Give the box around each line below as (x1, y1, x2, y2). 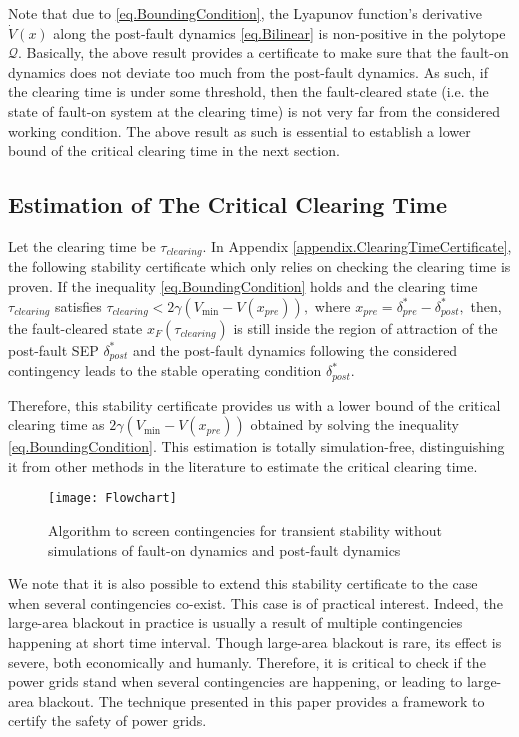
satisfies (54, 295, 102, 316)
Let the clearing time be (8, 235, 156, 256)
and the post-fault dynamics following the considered (132, 339, 458, 360)
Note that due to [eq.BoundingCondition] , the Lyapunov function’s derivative (8, 3, 482, 23)
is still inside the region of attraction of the (233, 317, 498, 338)
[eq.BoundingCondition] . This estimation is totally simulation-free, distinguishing (8, 436, 505, 457)
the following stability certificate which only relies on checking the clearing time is (8, 256, 511, 277)
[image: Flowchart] (48, 491, 177, 506)
